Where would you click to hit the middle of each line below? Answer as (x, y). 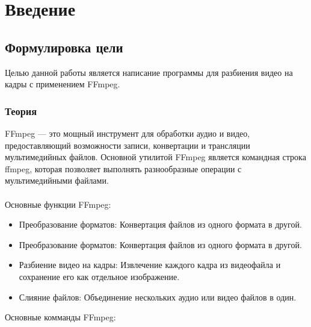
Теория (21, 111)
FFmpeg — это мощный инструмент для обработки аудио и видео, (128, 133)
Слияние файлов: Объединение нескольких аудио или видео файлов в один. (158, 297)
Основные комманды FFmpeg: (60, 317)
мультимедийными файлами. (57, 180)
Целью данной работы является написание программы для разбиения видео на (149, 72)
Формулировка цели (64, 47)
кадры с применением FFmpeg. (63, 84)
